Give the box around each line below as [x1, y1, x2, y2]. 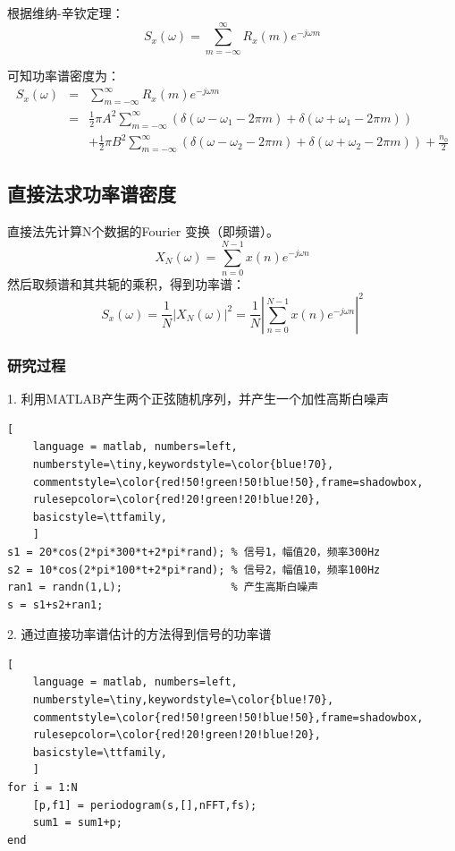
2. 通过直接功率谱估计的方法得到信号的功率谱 [7, 625, 272, 643]
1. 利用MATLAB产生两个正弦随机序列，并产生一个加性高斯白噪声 [7, 389, 389, 408]
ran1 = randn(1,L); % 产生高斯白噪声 [7, 581, 319, 594]
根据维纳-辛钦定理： [7, 4, 124, 21]
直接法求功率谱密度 [7, 180, 176, 208]
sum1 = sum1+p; [32, 816, 122, 830]
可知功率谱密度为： [7, 65, 120, 84]
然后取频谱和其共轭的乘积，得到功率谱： [7, 274, 245, 293]
